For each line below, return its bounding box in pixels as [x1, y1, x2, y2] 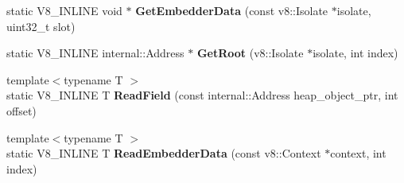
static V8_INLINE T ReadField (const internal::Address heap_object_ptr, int [6, 87, 398, 103]
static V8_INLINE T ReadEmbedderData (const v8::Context [6, 145, 321, 162]
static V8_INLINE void [6, 2, 122, 18]
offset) [6, 102, 37, 119]
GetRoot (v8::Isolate [196, 45, 304, 61]
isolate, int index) [313, 45, 398, 61]
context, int [330, 145, 387, 162]
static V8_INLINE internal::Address [6, 45, 185, 61]
